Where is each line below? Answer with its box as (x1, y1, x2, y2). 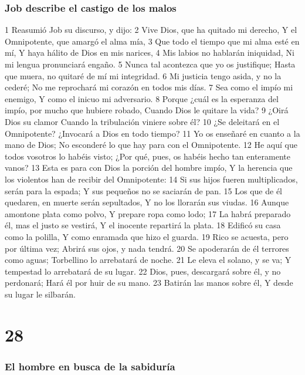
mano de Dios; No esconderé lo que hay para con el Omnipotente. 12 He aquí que (5, 138, 297, 151)
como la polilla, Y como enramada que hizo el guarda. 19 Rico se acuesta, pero (5, 230, 289, 242)
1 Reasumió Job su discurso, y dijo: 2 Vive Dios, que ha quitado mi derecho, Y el (5, 23, 297, 36)
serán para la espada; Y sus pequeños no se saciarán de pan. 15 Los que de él (5, 184, 282, 197)
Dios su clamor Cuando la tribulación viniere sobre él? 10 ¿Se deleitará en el (5, 115, 280, 127)
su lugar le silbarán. (5, 288, 76, 300)
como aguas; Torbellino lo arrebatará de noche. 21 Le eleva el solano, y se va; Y (5, 254, 292, 266)
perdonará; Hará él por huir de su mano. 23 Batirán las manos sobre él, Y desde (5, 276, 293, 289)
